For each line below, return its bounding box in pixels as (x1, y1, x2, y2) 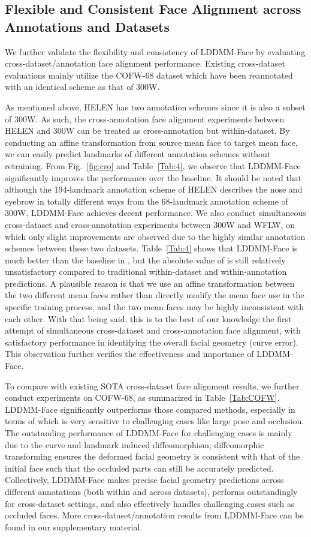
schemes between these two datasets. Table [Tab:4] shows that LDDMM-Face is (5, 242, 298, 254)
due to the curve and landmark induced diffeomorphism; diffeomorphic (5, 438, 264, 451)
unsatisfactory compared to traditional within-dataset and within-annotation (5, 265, 287, 278)
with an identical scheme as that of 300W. (5, 80, 160, 93)
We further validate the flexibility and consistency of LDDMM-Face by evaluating (5, 45, 306, 58)
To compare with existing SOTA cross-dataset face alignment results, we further (5, 379, 300, 392)
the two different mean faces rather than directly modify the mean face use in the (5, 289, 304, 301)
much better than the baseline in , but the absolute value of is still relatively (5, 253, 286, 266)
